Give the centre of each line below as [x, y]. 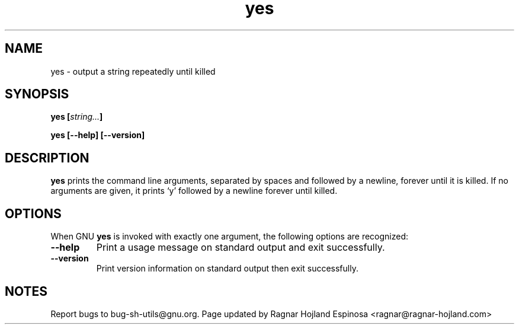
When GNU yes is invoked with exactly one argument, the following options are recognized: [230, 237]
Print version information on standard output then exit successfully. [227, 269]
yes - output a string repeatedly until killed [133, 71]
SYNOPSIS [37, 94]
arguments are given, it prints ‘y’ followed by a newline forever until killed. [194, 191]
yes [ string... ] [77, 117]
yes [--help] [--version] [98, 135]
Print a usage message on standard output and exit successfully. [241, 247]
